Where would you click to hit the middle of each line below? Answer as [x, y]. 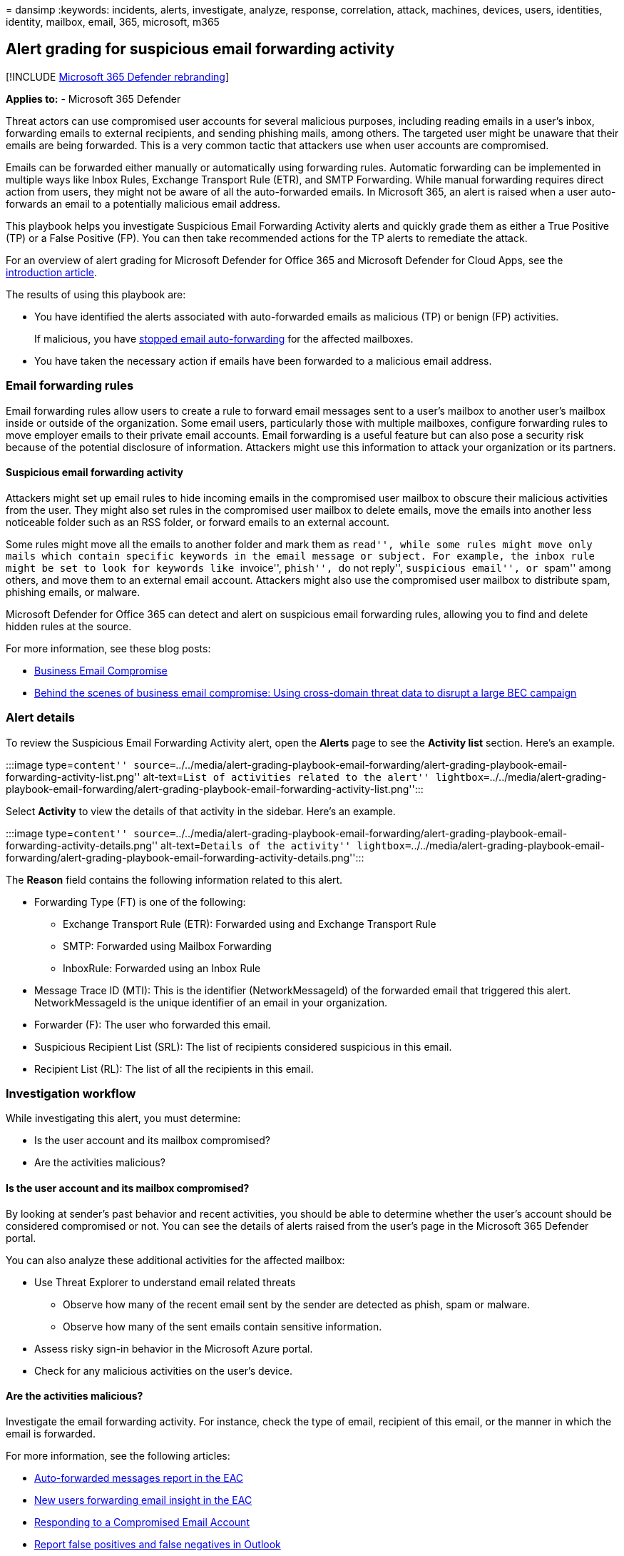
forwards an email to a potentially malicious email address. [143, 203]
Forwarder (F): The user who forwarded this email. [153, 1024]
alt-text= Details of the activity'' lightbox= [286, 845]
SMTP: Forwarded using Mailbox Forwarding [167, 946]
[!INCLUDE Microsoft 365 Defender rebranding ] [118, 76]
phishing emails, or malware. [73, 592]
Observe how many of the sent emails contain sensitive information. [223, 1326]
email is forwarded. [51, 1433]
